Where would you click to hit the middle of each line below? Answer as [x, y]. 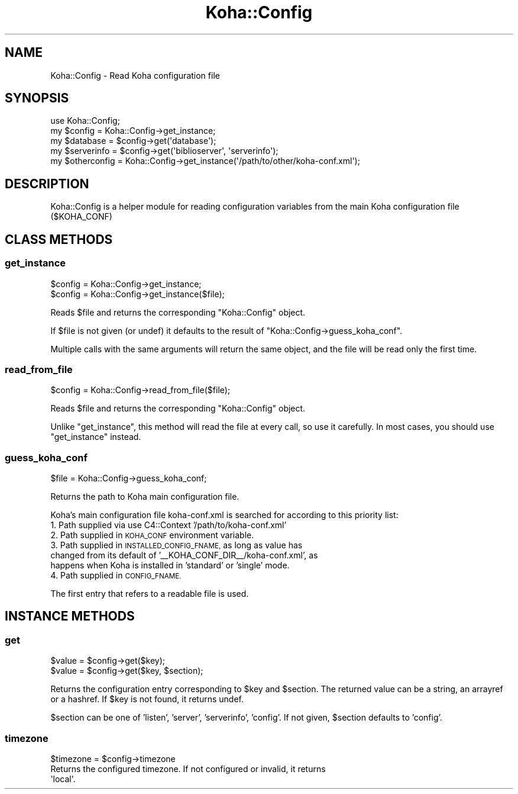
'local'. [63, 779]
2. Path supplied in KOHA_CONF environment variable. [152, 535]
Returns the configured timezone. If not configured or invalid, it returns [188, 769]
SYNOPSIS [37, 98]
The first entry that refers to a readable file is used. [150, 594]
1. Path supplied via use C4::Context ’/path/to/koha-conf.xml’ [169, 525]
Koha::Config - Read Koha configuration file [135, 75]
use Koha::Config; [85, 121]
